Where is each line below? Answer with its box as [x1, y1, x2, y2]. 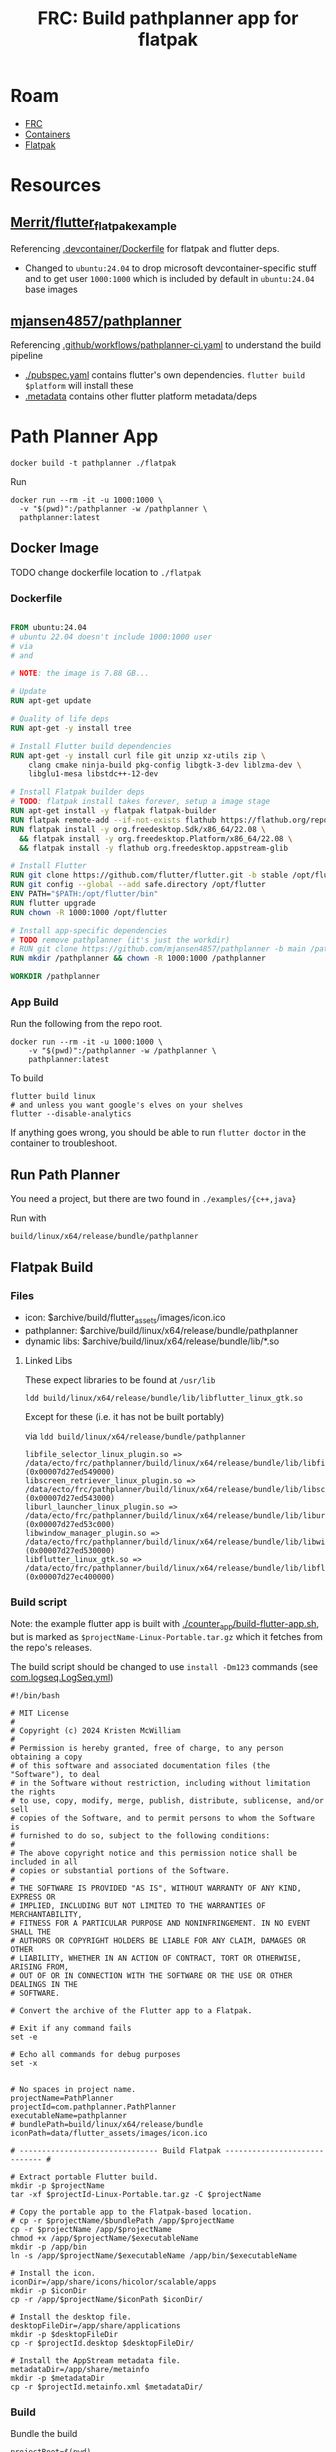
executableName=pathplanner [10, 2110, 128, 2121]
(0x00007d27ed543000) [24, 1493, 115, 1503]
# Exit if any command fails [10, 2023, 132, 2033]
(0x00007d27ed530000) [24, 1545, 115, 1556]
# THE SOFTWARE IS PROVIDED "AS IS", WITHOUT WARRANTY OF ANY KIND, [10, 1883, 302, 1893]
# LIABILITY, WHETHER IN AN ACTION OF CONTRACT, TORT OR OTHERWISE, [10, 1953, 302, 1963]
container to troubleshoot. [10, 1137, 118, 1149]
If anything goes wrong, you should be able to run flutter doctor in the [10, 1127, 307, 1139]
